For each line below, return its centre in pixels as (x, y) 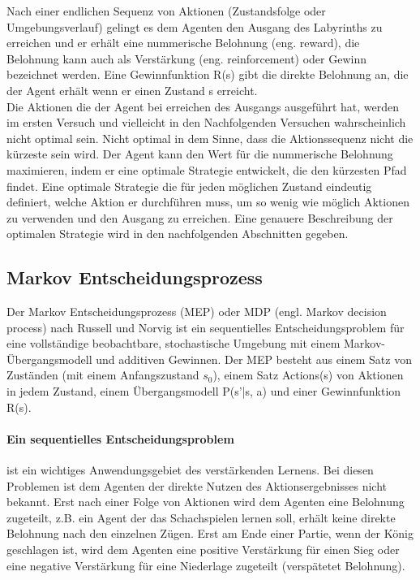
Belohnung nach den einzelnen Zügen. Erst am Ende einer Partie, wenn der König (210, 533)
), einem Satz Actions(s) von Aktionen (308, 375)
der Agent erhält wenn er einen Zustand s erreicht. (132, 90)
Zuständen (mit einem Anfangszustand (103, 375)
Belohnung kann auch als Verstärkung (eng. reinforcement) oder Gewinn (187, 58)
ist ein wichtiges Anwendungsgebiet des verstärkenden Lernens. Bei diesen (190, 470)
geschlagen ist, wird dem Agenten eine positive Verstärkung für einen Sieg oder (203, 550)
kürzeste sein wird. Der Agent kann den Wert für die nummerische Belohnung (200, 154)
